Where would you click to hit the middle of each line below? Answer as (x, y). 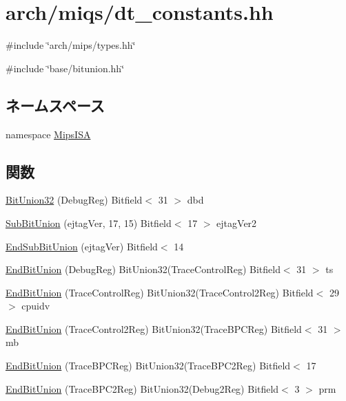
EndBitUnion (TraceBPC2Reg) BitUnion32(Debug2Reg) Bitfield (142, 388)
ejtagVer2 (237, 223)
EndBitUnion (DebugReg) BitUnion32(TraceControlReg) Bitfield (143, 269)
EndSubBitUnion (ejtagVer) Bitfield (82, 246)
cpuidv (36, 306)
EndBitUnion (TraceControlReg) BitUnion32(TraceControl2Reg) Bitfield (160, 292)
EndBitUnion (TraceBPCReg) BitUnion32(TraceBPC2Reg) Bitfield (148, 366)
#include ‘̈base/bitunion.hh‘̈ (65, 68)
